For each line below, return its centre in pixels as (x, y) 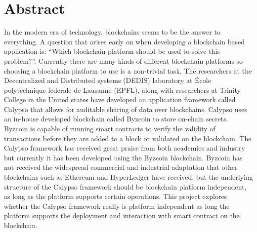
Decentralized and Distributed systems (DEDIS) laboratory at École (107, 80)
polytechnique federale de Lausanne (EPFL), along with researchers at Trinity (122, 90)
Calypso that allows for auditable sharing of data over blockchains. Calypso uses (126, 109)
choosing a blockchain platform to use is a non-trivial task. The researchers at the (128, 70)
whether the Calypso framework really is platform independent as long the (117, 206)
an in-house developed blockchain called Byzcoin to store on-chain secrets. (116, 119)
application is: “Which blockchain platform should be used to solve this (112, 51)
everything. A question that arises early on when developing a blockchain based (124, 41)
